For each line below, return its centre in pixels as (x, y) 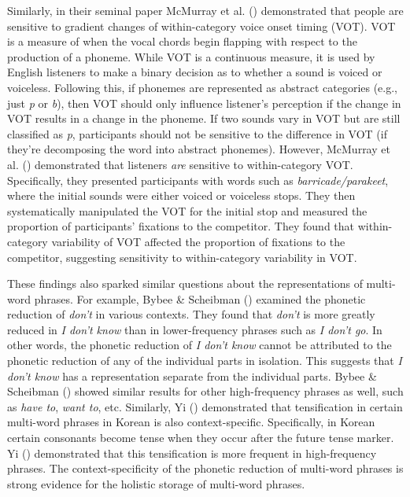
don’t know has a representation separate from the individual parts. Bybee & (192, 376)
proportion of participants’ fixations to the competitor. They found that (181, 226)
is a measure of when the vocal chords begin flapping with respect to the (182, 41)
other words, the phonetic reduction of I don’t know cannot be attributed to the (199, 345)
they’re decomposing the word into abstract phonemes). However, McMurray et (199, 149)
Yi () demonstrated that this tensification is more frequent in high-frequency (192, 453)
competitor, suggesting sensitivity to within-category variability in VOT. (182, 257)
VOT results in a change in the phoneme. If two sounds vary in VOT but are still (204, 118)
